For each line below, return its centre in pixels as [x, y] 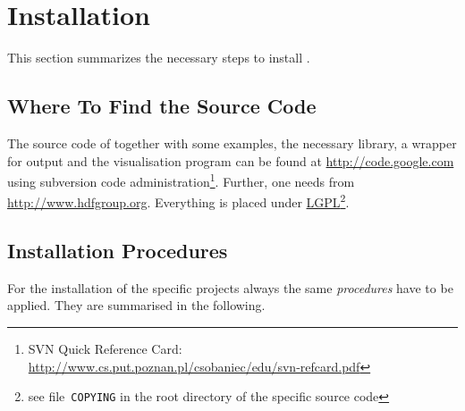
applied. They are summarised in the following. [136, 305]
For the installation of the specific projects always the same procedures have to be [230, 287]
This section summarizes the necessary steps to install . [159, 58]
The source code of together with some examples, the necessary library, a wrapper [232, 143]
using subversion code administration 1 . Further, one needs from [181, 180]
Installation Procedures [118, 250]
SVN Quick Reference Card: [105, 348]
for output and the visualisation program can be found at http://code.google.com [231, 160]
